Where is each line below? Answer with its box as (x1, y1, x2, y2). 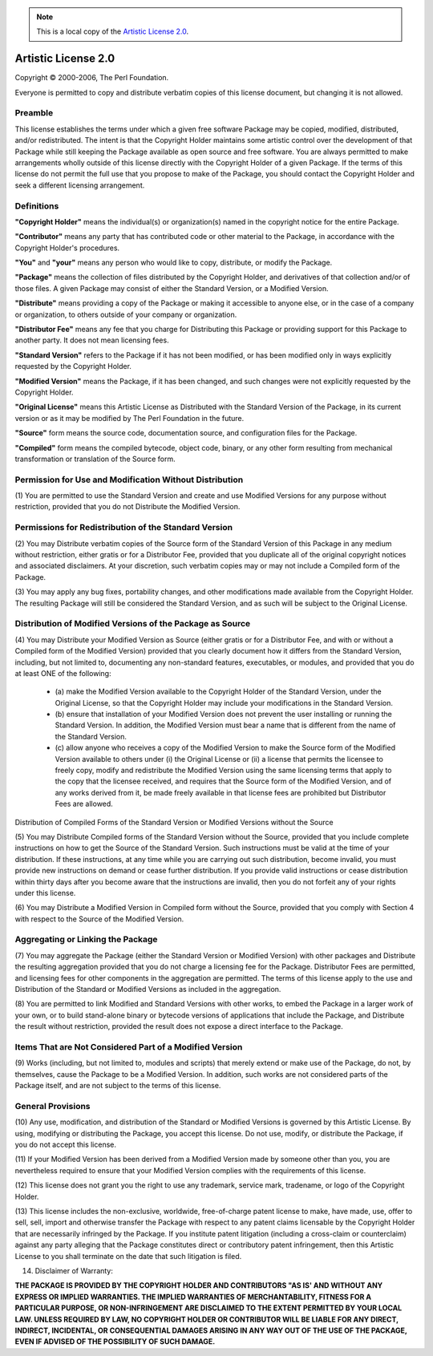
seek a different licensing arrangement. (14, 180, 145, 190)
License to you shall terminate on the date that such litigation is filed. (14, 1251, 242, 1261)
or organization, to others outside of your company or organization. (14, 310, 237, 319)
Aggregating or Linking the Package (14, 934, 158, 945)
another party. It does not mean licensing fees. (14, 335, 169, 345)
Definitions (14, 200, 59, 212)
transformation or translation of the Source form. (14, 454, 176, 463)
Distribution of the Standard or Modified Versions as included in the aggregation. (14, 985, 281, 994)
